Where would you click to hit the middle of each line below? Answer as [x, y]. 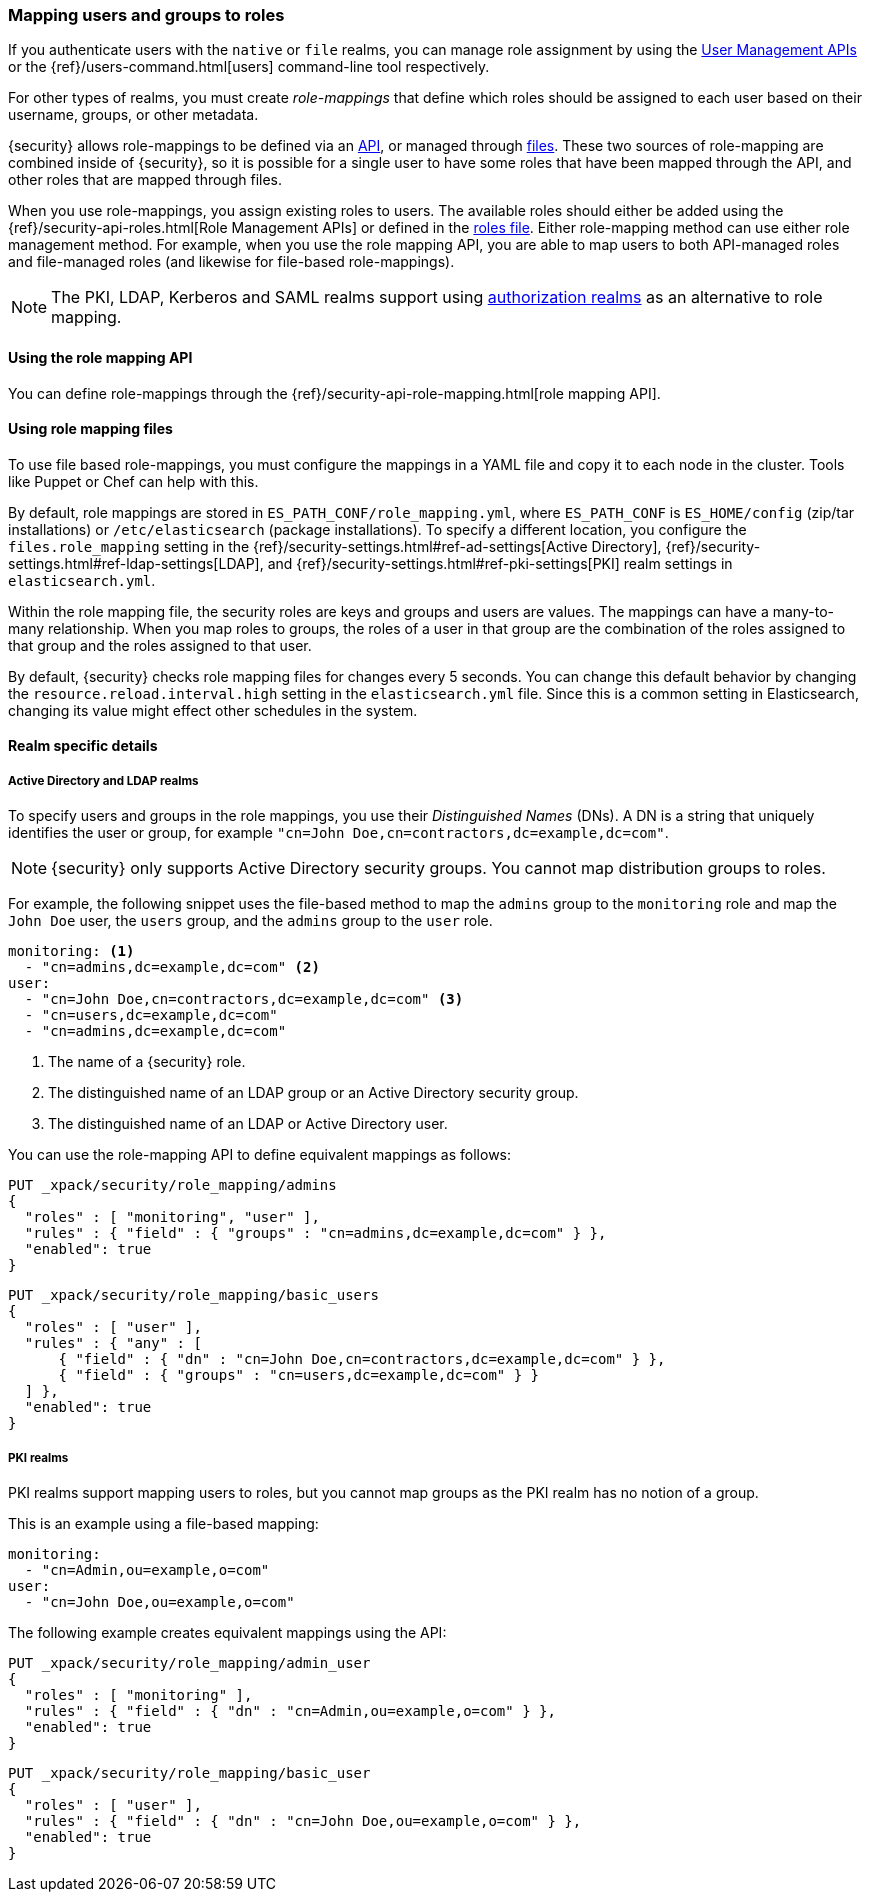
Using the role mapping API [100, 357]
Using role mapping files [90, 429]
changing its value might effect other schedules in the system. [213, 710]
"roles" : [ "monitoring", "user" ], [172, 1217]
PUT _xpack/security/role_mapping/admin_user [189, 1662]
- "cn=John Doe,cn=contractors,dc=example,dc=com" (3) [244, 999]
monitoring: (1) [71, 951]
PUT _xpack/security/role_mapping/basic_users [193, 1295]
